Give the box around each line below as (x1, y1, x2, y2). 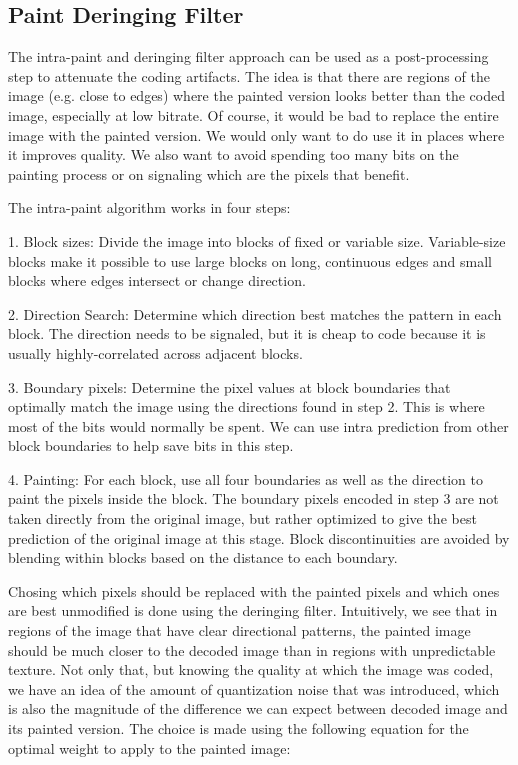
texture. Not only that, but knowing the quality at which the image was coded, (8, 659, 494, 680)
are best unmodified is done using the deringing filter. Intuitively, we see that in (8, 600, 498, 621)
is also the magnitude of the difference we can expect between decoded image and (8, 698, 508, 719)
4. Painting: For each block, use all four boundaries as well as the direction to (8, 468, 483, 489)
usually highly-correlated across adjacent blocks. (8, 342, 303, 363)
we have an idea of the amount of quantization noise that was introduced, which (8, 678, 500, 699)
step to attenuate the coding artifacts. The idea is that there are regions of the (8, 65, 490, 86)
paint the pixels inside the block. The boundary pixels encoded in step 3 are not (8, 488, 499, 509)
